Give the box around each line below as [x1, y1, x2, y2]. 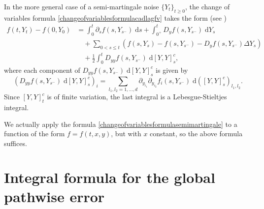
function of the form [4, 128, 65, 139]
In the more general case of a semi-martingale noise [4, 1, 159, 11]
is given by [156, 64, 188, 75]
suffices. [4, 138, 27, 148]
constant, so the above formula [150, 128, 243, 139]
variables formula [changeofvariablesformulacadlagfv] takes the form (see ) [4, 12, 227, 23]
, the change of [185, 1, 230, 11]
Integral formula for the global [4, 167, 215, 187]
